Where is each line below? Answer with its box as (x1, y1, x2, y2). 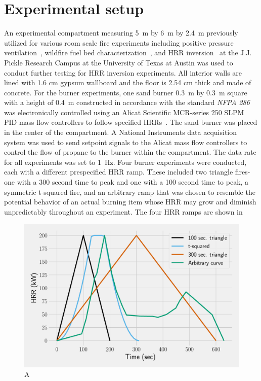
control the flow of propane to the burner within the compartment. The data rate (4, 147, 256, 157)
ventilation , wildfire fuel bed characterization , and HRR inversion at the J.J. (4, 47, 252, 58)
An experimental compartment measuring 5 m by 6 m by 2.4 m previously (4, 27, 238, 38)
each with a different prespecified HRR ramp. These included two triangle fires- (4, 166, 250, 177)
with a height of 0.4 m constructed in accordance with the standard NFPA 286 (4, 97, 250, 108)
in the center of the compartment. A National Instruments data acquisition (4, 127, 237, 137)
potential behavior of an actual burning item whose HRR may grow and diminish (4, 196, 256, 207)
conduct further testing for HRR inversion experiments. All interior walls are (4, 67, 242, 78)
